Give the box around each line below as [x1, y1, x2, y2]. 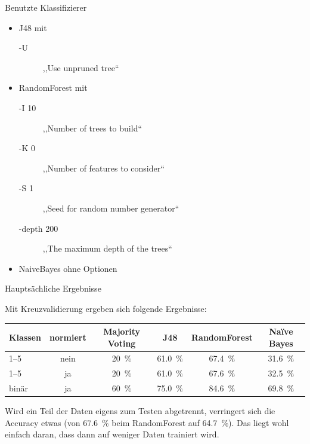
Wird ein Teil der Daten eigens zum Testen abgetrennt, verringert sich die [5, 405, 275, 417]
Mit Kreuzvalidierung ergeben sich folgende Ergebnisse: [5, 302, 207, 314]
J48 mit [18, 21, 47, 33]
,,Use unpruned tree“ [42, 61, 119, 74]
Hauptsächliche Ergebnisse [5, 282, 101, 295]
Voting [107, 336, 136, 349]
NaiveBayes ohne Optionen [18, 262, 117, 274]
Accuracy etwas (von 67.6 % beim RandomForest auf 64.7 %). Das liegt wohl [5, 416, 289, 428]
